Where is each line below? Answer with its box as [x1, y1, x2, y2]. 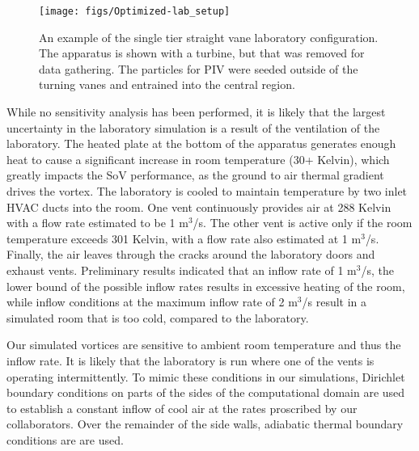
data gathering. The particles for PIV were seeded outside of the [39, 60, 358, 77]
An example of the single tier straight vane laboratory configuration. [39, 28, 379, 45]
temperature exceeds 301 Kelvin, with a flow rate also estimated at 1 [6, 230, 348, 247]
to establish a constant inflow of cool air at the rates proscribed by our [6, 399, 358, 416]
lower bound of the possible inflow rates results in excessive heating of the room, [6, 277, 405, 294]
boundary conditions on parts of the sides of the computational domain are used [6, 384, 405, 401]
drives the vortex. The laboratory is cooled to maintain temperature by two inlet [6, 183, 408, 199]
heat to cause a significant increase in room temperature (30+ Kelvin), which [6, 150, 390, 167]
